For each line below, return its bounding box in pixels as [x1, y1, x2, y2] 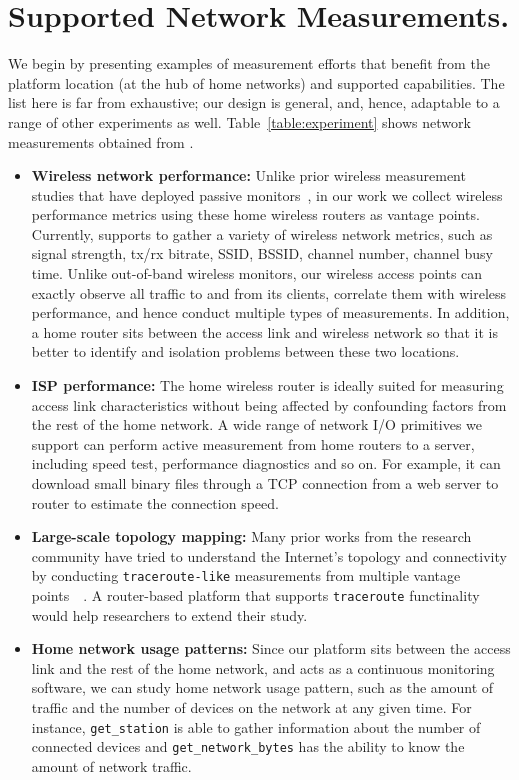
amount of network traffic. [31, 755, 192, 776]
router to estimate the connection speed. [31, 492, 279, 513]
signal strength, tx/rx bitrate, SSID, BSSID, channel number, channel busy [31, 243, 493, 264]
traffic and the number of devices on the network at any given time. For [31, 697, 472, 718]
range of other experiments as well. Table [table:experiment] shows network [8, 111, 471, 132]
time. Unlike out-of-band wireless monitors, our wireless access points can [31, 263, 483, 284]
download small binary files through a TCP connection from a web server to [31, 473, 499, 493]
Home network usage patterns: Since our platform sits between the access [31, 638, 511, 659]
